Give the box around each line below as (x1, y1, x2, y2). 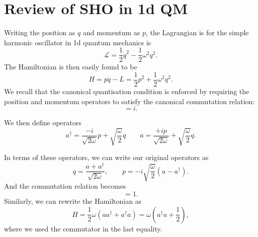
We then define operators (4, 117, 81, 128)
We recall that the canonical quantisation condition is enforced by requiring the (4, 86, 249, 97)
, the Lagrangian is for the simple (145, 27, 249, 38)
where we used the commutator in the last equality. (4, 223, 162, 233)
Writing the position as (4, 27, 75, 38)
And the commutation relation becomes (4, 181, 126, 191)
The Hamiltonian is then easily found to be (4, 61, 137, 72)
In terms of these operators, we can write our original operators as (4, 152, 209, 163)
